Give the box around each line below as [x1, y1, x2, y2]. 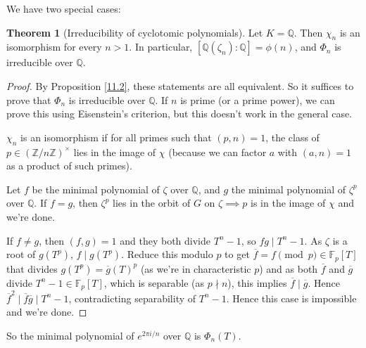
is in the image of [251, 195, 326, 210]
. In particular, [129, 39, 193, 54]
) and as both [259, 261, 318, 276]
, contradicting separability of [68, 290, 196, 305]
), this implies [227, 275, 287, 290]
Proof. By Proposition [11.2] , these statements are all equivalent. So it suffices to [6, 78, 354, 93]
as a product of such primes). [6, 158, 132, 173]
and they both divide [120, 233, 211, 247]
